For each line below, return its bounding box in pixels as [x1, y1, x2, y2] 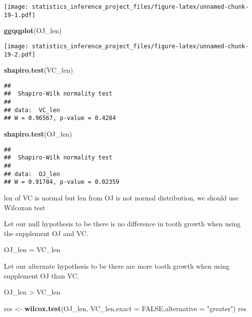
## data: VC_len [4, 106, 60, 114]
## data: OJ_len [4, 170, 60, 178]
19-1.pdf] [4, 11, 36, 19]
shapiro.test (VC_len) [4, 65, 73, 75]
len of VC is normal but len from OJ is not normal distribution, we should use [4, 192, 239, 202]
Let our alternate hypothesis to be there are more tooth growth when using [4, 260, 230, 271]
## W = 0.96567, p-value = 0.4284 [4, 115, 116, 122]
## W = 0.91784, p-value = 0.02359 [4, 178, 120, 186]
